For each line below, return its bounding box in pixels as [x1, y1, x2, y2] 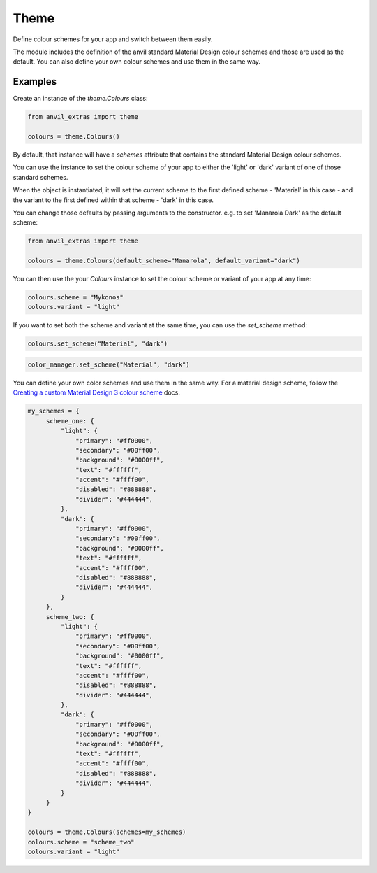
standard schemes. [13, 173, 68, 181]
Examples [13, 76, 57, 87]
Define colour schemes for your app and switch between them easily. [13, 35, 213, 43]
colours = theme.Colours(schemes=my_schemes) [27, 828, 186, 836]
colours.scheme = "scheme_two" [27, 838, 135, 846]
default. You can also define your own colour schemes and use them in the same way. [13, 57, 261, 66]
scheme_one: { [45, 417, 94, 425]
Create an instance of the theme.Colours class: [13, 94, 148, 103]
